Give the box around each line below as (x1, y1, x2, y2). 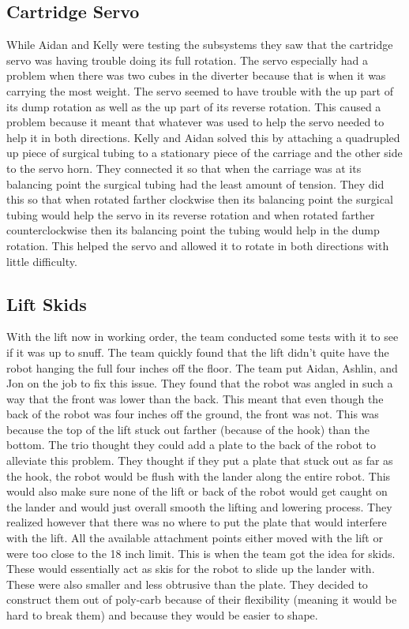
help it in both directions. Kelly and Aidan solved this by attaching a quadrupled (6, 129, 400, 145)
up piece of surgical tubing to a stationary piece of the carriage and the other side (6, 144, 403, 161)
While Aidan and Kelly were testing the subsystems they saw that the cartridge (6, 36, 393, 53)
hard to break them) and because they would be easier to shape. (6, 607, 318, 623)
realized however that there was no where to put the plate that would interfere (6, 514, 387, 530)
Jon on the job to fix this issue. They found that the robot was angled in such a (6, 375, 393, 391)
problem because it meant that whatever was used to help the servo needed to (6, 114, 385, 130)
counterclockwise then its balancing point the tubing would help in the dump (6, 222, 380, 238)
